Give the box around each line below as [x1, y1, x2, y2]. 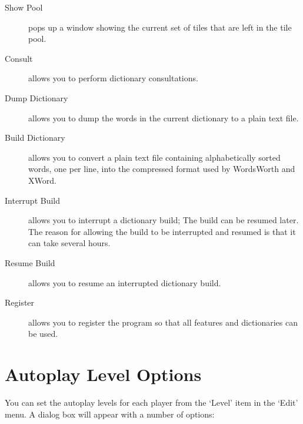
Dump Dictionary [5, 91, 68, 104]
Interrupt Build [5, 194, 61, 206]
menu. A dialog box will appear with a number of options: [5, 408, 215, 420]
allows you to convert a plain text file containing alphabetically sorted [28, 151, 281, 163]
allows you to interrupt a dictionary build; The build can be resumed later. [28, 214, 299, 226]
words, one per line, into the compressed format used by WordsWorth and [28, 163, 295, 175]
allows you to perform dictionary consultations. [28, 72, 198, 84]
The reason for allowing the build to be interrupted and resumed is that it [28, 225, 296, 237]
